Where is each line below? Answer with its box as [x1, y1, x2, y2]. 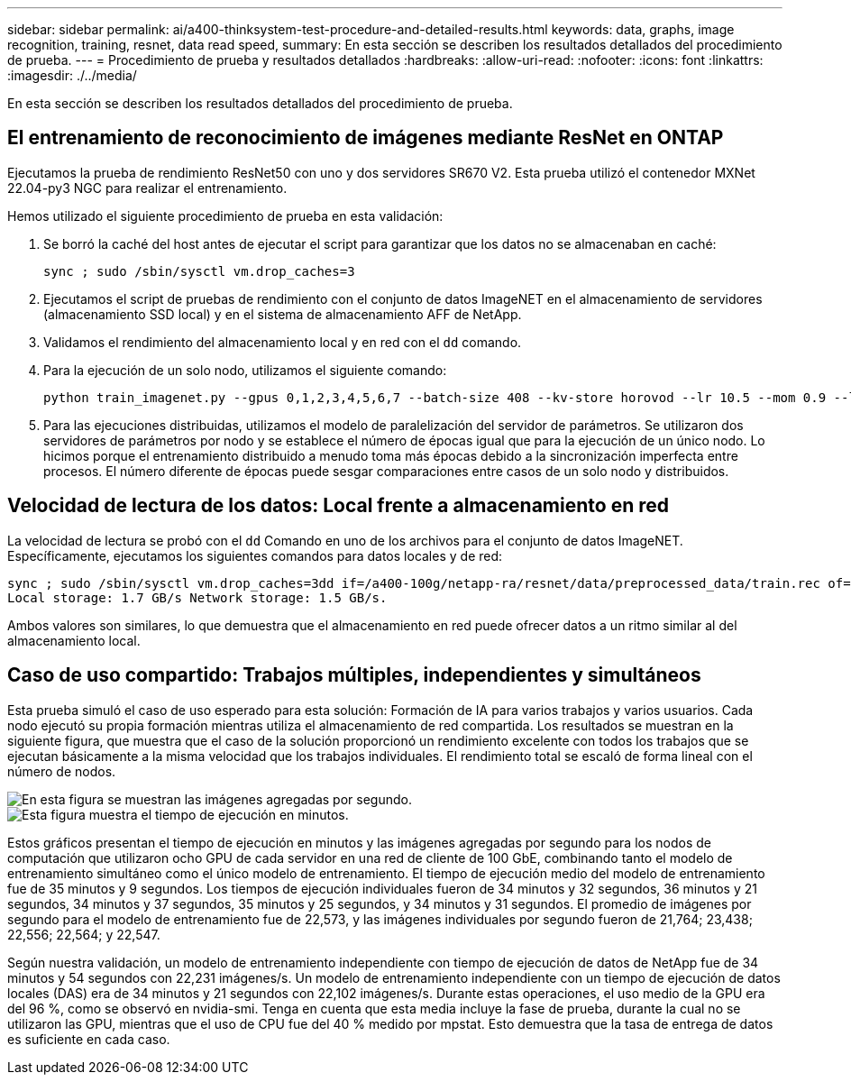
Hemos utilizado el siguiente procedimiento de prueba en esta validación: [7, 207, 444, 224]
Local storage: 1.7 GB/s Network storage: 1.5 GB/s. [7, 590, 388, 605]
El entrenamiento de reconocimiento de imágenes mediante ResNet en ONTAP [7, 126, 724, 150]
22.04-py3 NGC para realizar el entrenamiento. [7, 179, 288, 196]
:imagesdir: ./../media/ [7, 68, 137, 83]
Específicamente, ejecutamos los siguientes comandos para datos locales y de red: [7, 547, 503, 564]
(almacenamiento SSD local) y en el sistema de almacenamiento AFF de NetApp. [43, 306, 522, 322]
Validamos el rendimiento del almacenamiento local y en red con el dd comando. [43, 334, 522, 350]
